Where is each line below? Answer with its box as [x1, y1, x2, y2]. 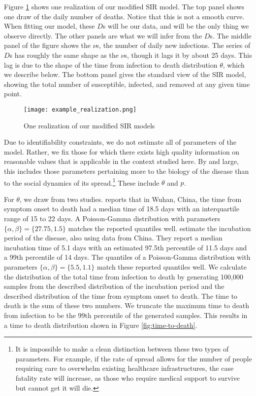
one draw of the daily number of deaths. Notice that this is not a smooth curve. [4, 11, 245, 21]
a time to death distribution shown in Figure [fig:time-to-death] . [4, 319, 197, 330]
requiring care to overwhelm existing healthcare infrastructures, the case [15, 363, 234, 373]
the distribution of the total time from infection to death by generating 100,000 [4, 271, 243, 281]
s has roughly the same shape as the [9, 49, 119, 60]
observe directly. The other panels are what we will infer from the [4, 30, 202, 40]
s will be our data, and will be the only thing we [102, 21, 249, 31]
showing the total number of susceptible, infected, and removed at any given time [4, 79, 250, 89]
